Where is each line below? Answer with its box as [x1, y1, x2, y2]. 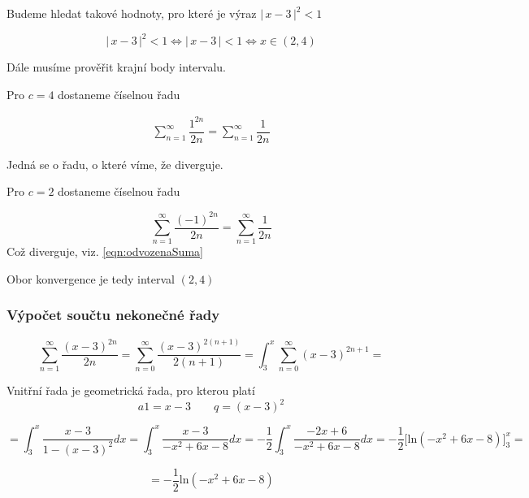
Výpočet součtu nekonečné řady [7, 305, 220, 325]
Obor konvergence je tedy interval [7, 270, 176, 287]
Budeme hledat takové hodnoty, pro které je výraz [7, 5, 257, 21]
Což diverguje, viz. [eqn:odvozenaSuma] [7, 243, 203, 260]
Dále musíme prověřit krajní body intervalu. [7, 58, 226, 76]
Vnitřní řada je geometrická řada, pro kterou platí [7, 382, 255, 398]
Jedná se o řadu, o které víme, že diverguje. [7, 155, 223, 172]
